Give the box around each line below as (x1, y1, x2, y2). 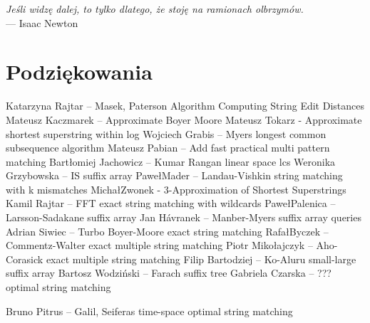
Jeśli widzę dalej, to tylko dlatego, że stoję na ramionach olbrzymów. (6, 1, 304, 16)
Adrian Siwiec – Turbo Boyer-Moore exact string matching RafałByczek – (6, 223, 329, 238)
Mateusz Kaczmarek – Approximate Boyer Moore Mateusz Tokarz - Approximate (6, 112, 362, 127)
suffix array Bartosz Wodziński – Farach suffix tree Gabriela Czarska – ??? (6, 265, 332, 280)
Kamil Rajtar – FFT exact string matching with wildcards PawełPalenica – (6, 196, 336, 211)
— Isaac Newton (6, 15, 78, 30)
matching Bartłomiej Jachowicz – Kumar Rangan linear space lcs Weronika (6, 154, 336, 169)
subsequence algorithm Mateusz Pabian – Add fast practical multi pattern (6, 140, 330, 155)
